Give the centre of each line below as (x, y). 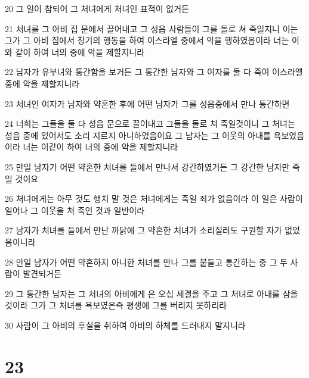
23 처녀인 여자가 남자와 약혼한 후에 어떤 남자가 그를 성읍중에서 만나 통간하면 (147, 103)
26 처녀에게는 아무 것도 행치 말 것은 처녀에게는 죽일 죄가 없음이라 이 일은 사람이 (154, 199)
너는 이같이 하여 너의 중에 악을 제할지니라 (101, 147)
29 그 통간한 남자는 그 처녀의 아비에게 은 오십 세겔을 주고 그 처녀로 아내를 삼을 (152, 293)
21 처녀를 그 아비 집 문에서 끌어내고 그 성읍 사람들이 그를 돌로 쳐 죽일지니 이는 (152, 28)
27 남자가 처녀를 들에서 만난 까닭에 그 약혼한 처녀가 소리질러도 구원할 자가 (143, 230)
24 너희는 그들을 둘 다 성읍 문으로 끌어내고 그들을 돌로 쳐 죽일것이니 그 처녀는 (150, 124)
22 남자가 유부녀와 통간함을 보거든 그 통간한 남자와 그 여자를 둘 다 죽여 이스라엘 (154, 72)
